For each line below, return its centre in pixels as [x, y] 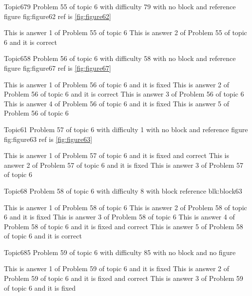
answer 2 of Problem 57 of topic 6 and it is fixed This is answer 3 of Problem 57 [124, 165]
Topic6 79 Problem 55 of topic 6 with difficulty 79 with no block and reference [120, 6]
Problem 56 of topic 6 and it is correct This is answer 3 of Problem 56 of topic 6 [124, 94]
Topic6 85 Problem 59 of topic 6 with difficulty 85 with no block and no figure [120, 252]
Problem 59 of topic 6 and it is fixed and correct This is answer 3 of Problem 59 [124, 278]
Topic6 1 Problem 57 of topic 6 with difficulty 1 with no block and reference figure [126, 129]
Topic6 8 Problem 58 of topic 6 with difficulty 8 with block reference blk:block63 [123, 190]
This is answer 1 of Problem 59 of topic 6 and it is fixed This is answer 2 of [117, 268]
